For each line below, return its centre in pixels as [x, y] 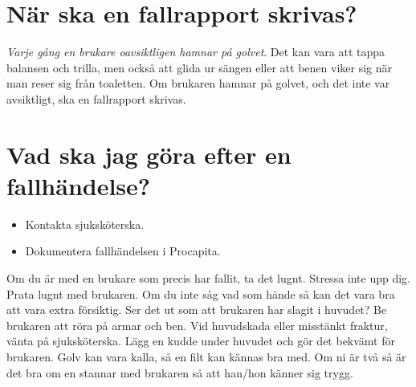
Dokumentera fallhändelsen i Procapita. [123, 251]
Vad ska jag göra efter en [149, 154]
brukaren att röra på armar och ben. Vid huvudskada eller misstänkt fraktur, [197, 325]
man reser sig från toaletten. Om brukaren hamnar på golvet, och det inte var [198, 83]
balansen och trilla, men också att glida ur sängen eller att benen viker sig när [200, 67]
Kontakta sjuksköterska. [85, 224]
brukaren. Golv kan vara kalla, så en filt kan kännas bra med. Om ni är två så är [206, 356]
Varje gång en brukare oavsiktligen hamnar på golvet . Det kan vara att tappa [196, 52]
